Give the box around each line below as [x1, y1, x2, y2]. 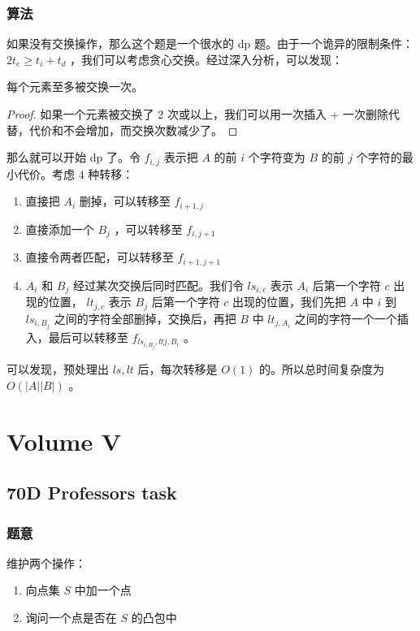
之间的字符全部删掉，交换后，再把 [54, 309, 236, 326]
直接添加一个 [25, 220, 94, 237]
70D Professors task [6, 480, 177, 505]
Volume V [6, 424, 122, 457]
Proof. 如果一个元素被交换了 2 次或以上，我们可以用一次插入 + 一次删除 [6, 106, 389, 122]
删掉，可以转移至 [79, 192, 171, 210]
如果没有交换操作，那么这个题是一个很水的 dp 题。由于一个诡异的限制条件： [6, 35, 414, 52]
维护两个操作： [6, 554, 86, 571]
